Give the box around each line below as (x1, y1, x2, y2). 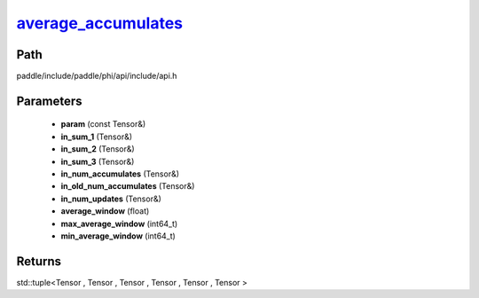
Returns (16, 254, 62, 269)
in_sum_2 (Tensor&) (60, 144, 135, 154)
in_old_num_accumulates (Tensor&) (60, 181, 195, 192)
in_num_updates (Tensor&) (60, 193, 161, 204)
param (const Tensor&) (60, 119, 146, 129)
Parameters (16, 93, 82, 108)
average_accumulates (16, 13, 184, 33)
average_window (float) (60, 206, 150, 216)
